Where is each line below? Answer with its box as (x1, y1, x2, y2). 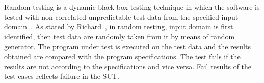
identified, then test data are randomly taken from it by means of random (4, 31, 235, 41)
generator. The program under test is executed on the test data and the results (4, 41, 251, 52)
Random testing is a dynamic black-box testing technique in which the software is (4, 2, 260, 12)
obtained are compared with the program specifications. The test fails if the (4, 51, 241, 61)
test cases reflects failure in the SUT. (4, 71, 119, 81)
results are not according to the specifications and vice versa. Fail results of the (4, 61, 252, 71)
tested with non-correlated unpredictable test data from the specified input (4, 11, 239, 22)
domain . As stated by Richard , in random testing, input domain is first (4, 21, 233, 32)
